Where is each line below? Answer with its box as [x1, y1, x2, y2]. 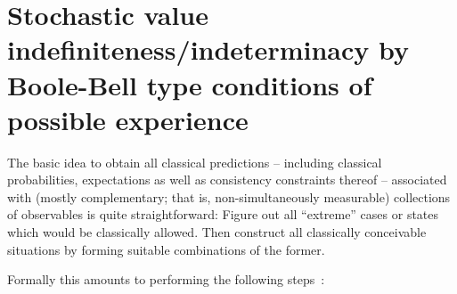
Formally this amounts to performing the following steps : [7, 270, 325, 289]
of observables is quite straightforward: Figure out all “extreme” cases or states [7, 205, 439, 224]
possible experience [7, 101, 249, 137]
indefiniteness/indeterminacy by [7, 31, 409, 68]
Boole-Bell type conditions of [7, 66, 372, 102]
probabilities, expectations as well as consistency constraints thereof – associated [7, 170, 447, 189]
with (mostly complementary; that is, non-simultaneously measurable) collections [7, 187, 451, 206]
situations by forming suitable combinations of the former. [7, 240, 325, 258]
